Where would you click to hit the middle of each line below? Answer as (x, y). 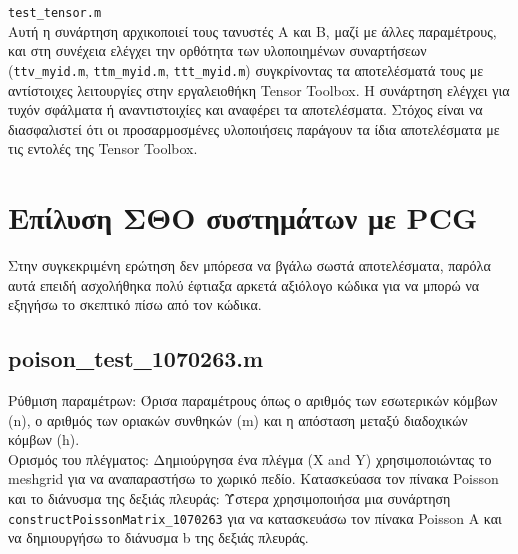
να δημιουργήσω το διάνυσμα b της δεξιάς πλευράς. (158, 537)
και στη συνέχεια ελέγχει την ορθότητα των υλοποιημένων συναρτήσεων (217, 50)
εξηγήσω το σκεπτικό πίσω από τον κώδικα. (135, 304)
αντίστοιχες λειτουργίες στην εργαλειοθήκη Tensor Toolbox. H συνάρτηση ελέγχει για (259, 89)
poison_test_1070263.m (136, 358)
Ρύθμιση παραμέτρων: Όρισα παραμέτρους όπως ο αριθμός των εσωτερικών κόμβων (253, 399)
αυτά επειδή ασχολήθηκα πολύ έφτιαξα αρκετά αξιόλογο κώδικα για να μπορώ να (244, 284)
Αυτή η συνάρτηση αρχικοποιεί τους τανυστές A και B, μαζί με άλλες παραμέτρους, (252, 30)
